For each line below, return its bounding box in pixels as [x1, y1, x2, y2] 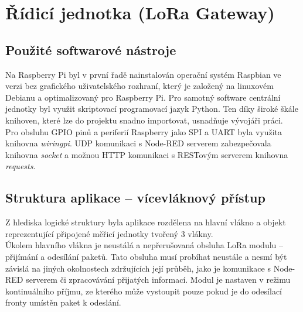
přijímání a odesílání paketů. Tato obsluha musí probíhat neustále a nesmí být [5, 250, 287, 262]
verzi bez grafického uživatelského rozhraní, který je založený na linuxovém [5, 80, 274, 92]
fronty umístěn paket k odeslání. [5, 296, 121, 308]
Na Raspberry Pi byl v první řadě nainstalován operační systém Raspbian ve [5, 68, 281, 80]
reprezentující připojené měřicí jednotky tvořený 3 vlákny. [5, 227, 213, 239]
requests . [5, 160, 36, 172]
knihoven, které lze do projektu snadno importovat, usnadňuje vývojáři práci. [5, 114, 283, 126]
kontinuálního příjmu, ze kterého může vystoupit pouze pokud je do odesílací [5, 284, 282, 297]
